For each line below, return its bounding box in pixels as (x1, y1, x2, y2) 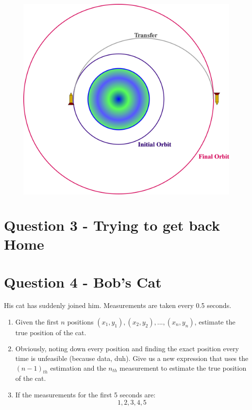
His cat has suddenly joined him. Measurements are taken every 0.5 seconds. (4, 300, 232, 310)
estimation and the (50, 362, 106, 373)
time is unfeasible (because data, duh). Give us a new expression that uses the (15, 353, 249, 363)
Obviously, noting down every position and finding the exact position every (15, 343, 239, 354)
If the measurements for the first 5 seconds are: (15, 389, 156, 399)
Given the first (15, 316, 59, 326)
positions (67, 316, 94, 326)
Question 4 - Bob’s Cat (4, 272, 162, 292)
